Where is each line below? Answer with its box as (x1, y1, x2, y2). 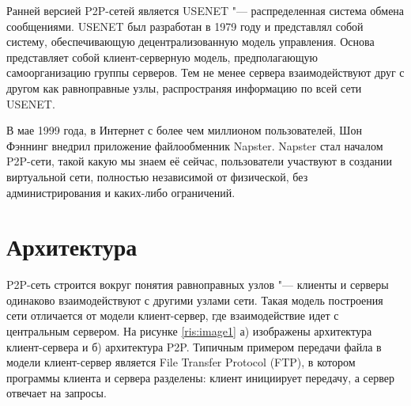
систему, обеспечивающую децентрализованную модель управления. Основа (6, 33, 375, 50)
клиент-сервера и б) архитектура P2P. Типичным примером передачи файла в (6, 338, 382, 355)
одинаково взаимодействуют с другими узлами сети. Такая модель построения (6, 291, 383, 308)
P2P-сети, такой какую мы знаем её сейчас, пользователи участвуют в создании (6, 153, 393, 169)
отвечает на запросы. (6, 385, 107, 401)
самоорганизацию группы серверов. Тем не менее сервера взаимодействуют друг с (6, 64, 405, 81)
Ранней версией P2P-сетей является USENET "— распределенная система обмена (6, 2, 405, 18)
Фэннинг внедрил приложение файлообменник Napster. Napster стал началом (6, 137, 383, 154)
